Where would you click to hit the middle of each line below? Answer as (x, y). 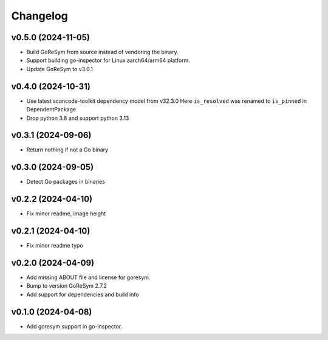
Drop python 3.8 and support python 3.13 (78, 118)
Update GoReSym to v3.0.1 (60, 69)
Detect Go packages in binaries (66, 182)
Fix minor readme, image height (66, 213)
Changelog (39, 16)
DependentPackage (51, 109)
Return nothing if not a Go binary (67, 150)
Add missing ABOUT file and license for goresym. (88, 277)
